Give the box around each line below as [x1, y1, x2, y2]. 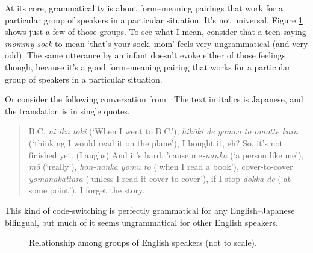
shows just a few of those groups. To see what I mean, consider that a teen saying [5, 25, 306, 38]
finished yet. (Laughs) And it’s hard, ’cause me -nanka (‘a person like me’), [28, 148, 304, 161]
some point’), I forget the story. [28, 184, 145, 196]
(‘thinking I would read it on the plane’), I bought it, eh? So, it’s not [28, 136, 283, 149]
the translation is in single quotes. [5, 104, 130, 117]
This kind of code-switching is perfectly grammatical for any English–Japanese [5, 204, 295, 216]
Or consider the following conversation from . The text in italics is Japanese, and [5, 93, 303, 105]
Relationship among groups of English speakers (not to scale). [29, 236, 257, 249]
